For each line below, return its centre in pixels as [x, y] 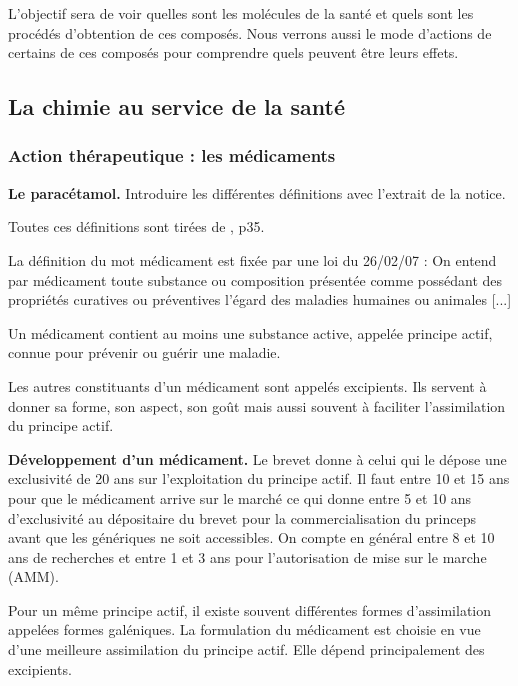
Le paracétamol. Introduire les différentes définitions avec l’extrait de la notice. [257, 192]
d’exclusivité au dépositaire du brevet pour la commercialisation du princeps [242, 517]
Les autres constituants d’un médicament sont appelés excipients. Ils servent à [247, 385]
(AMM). [33, 576]
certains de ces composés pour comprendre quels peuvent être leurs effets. [233, 52]
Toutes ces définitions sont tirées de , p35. [136, 226]
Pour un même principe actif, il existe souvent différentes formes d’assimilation [250, 609]
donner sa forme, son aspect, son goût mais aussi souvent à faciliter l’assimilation [257, 405]
